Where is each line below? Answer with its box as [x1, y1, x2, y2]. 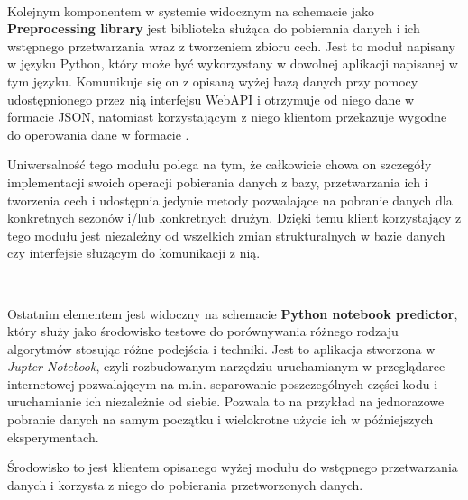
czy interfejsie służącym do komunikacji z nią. [7, 243, 261, 262]
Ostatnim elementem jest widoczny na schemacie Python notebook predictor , [7, 304, 458, 323]
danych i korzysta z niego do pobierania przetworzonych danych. [7, 475, 363, 494]
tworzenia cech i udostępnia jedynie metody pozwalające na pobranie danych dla [7, 190, 453, 209]
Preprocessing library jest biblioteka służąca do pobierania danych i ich [7, 19, 420, 38]
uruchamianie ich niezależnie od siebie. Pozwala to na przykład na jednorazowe [7, 392, 445, 411]
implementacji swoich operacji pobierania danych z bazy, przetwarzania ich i [7, 172, 428, 191]
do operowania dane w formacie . [7, 124, 189, 143]
